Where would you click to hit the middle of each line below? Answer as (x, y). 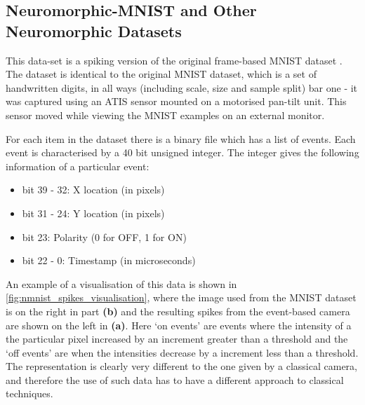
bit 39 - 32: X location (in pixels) (93, 190)
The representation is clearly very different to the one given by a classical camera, (181, 366)
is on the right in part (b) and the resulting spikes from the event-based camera (178, 311)
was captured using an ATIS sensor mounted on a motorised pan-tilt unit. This (176, 101)
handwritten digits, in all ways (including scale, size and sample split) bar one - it (182, 87)
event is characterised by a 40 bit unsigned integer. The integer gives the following (182, 152)
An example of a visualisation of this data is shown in (121, 283)
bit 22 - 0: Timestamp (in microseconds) (109, 260)
